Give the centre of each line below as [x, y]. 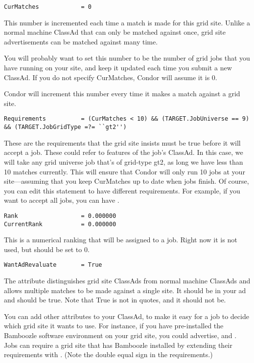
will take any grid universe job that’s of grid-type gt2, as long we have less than [124, 161]
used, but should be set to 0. [47, 249]
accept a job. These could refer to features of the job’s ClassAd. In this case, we [124, 152]
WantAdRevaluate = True [53, 265]
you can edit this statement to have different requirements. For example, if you [122, 190]
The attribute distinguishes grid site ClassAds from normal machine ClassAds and [127, 281]
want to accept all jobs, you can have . [62, 200]
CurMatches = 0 [48, 7]
